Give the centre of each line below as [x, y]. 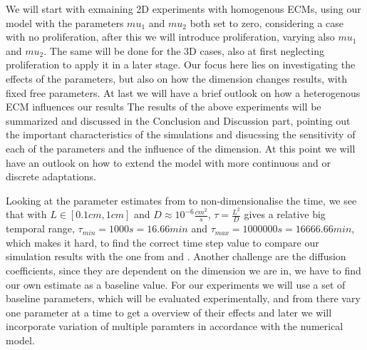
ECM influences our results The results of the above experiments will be [164, 107]
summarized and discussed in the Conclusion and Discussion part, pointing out [178, 120]
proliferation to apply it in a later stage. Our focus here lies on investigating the [181, 65]
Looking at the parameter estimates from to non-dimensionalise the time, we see [181, 200]
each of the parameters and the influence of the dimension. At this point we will [181, 148]
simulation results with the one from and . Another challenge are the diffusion [176, 256]
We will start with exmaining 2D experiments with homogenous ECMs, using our [183, 9]
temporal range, [40, 228]
